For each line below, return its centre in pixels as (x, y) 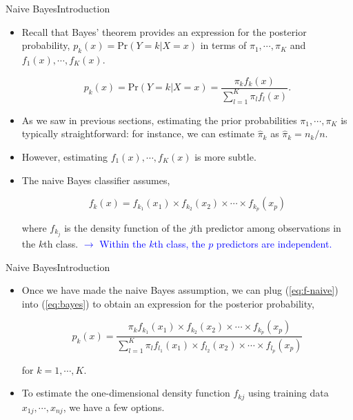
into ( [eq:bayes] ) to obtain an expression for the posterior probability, (168, 303)
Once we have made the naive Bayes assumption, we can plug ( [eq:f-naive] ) (180, 290)
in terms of (223, 45)
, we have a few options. (114, 407)
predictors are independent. (274, 244)
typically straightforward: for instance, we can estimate (138, 133)
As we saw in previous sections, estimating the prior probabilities (159, 120)
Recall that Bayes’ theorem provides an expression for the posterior (164, 31)
